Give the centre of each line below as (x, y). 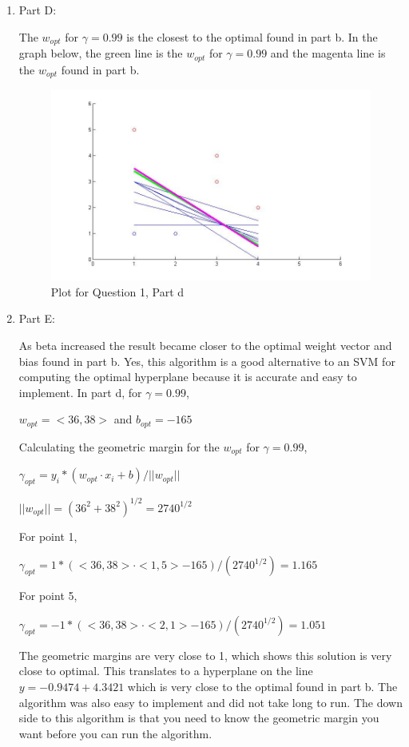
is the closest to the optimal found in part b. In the (252, 36)
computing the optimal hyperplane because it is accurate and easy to (188, 377)
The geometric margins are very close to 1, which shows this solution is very (205, 655)
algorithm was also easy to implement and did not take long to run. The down (210, 702)
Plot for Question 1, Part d (117, 291)
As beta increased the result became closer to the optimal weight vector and (205, 346)
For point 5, (48, 596)
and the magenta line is (328, 53)
